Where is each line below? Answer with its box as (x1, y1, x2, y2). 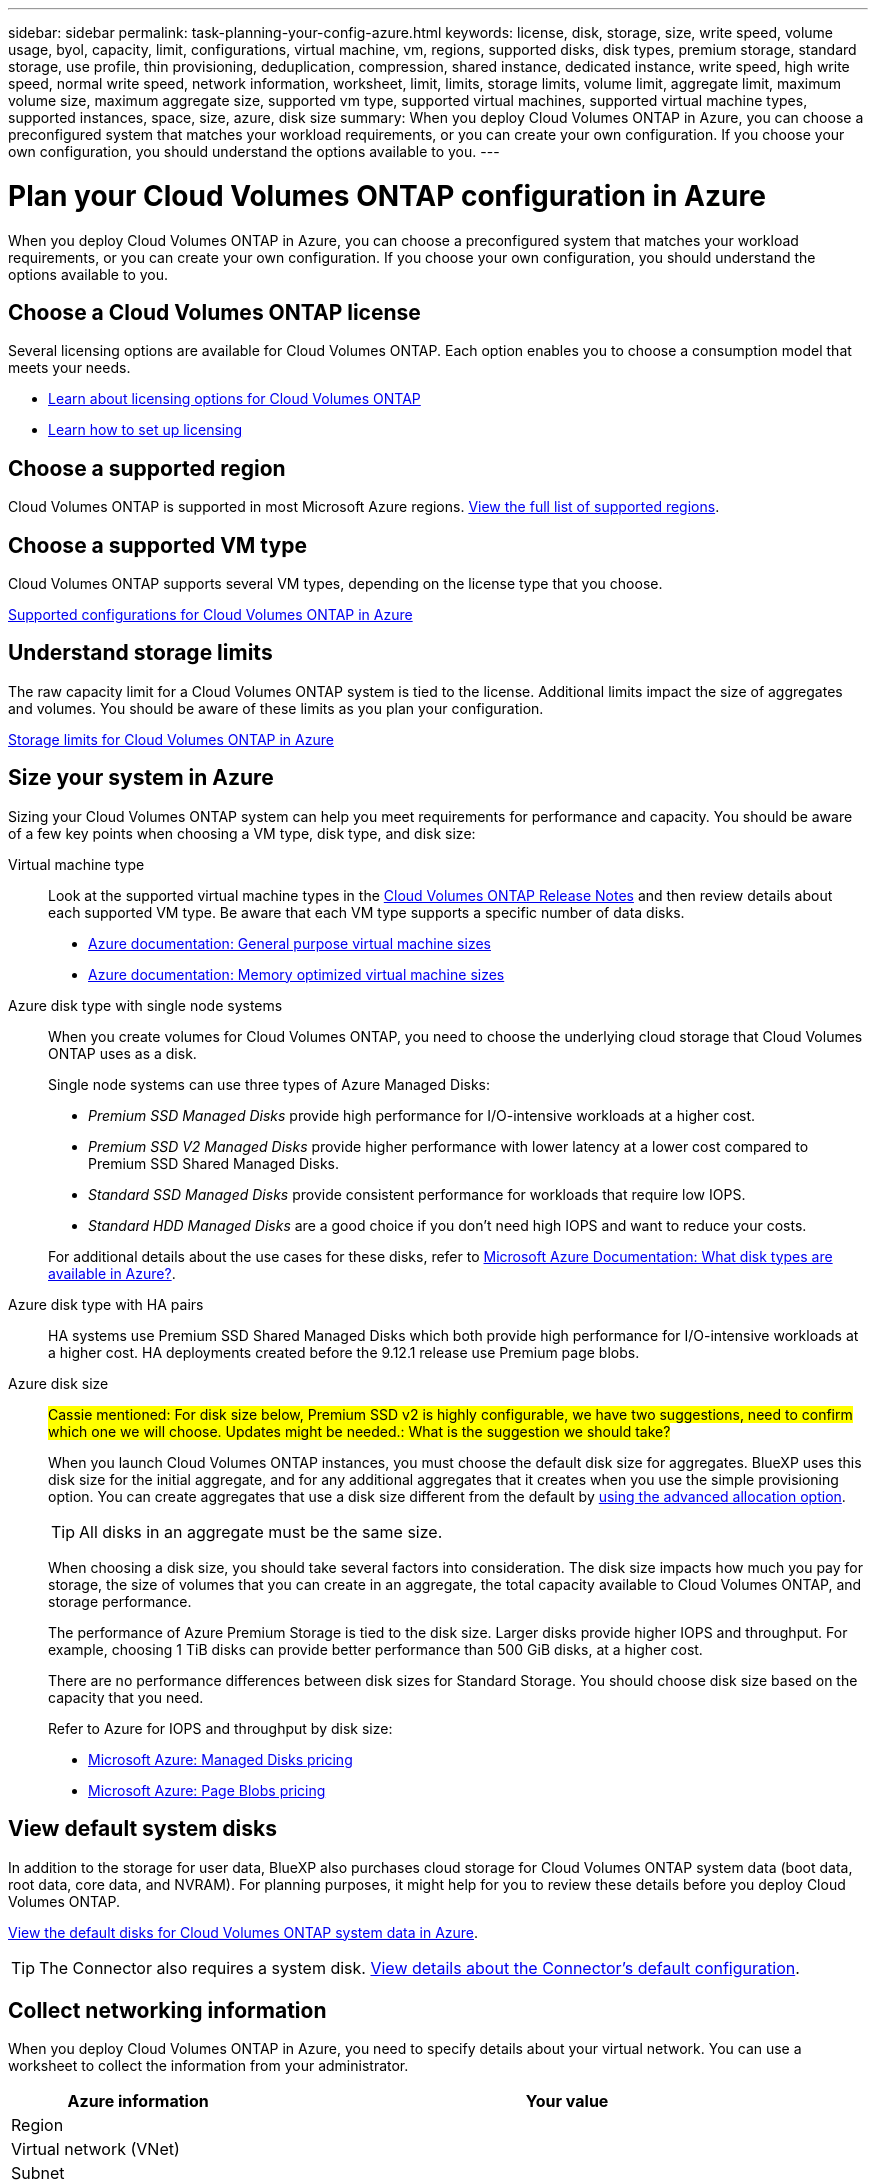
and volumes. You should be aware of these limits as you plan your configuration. (8, 699, 544, 717)
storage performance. (48, 1592, 192, 1610)
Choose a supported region (8, 455, 286, 481)
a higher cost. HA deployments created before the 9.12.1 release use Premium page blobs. (48, 1343, 640, 1361)
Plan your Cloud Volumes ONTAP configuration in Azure (8, 178, 766, 213)
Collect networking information (8, 1997, 327, 2023)
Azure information (67, 2091, 209, 2112)
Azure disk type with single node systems (8, 996, 283, 1014)
